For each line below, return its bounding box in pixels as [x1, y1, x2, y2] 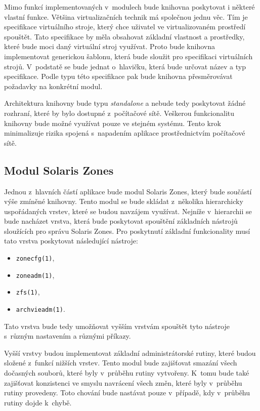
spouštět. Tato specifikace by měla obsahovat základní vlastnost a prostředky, [4, 31, 245, 42]
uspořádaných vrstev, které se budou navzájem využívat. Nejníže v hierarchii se [4, 205, 252, 216]
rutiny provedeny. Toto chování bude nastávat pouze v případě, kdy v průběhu [4, 387, 250, 398]
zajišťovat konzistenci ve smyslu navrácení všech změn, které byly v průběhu [4, 377, 242, 388]
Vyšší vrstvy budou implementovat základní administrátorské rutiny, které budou [4, 347, 256, 358]
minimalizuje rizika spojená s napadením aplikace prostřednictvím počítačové [4, 128, 245, 138]
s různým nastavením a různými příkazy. [4, 331, 131, 341]
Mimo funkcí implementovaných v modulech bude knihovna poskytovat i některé [4, 2, 255, 12]
